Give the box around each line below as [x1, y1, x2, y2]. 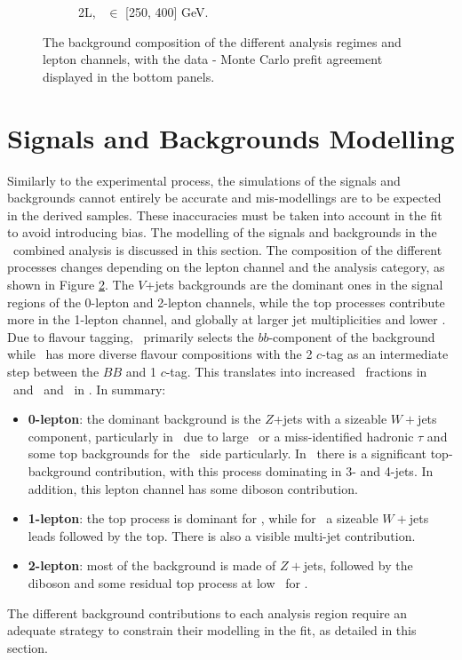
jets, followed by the [303, 556, 413, 575]
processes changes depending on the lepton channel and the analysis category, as [7, 258, 445, 276]
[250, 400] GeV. [125, 3, 209, 20]
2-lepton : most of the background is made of [28, 556, 276, 575]
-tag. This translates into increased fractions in [165, 362, 427, 381]
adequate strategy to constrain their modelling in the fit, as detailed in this [7, 621, 417, 640]
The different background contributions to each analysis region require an [7, 603, 408, 622]
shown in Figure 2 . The [7, 275, 134, 294]
